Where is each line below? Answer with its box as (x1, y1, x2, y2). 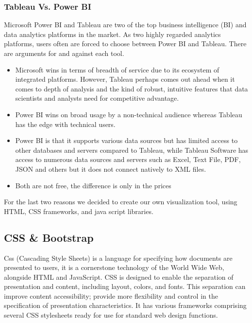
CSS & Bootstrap (4, 230, 94, 245)
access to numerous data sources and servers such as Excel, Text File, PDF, (15, 154, 241, 164)
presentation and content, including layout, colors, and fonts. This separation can (4, 281, 246, 291)
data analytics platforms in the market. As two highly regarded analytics (4, 29, 221, 39)
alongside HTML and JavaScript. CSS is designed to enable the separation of (4, 271, 234, 282)
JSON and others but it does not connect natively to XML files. (15, 163, 206, 174)
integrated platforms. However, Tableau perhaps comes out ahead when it (15, 74, 235, 84)
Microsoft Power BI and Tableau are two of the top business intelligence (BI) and (4, 19, 247, 30)
